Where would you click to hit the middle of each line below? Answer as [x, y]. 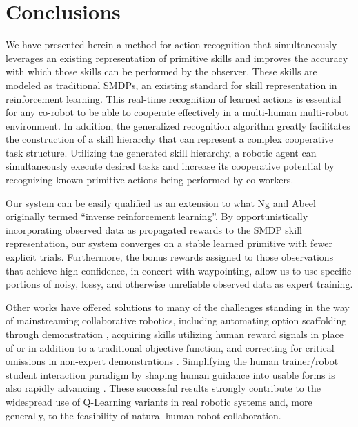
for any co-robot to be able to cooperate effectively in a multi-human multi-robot [177, 112]
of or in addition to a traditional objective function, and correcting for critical [170, 347]
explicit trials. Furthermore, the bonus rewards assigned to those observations [170, 257]
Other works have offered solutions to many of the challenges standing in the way [178, 307]
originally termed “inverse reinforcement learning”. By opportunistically [157, 216]
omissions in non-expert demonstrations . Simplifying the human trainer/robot [172, 361]
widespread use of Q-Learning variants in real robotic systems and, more [159, 401]
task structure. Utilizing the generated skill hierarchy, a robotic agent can [161, 152]
